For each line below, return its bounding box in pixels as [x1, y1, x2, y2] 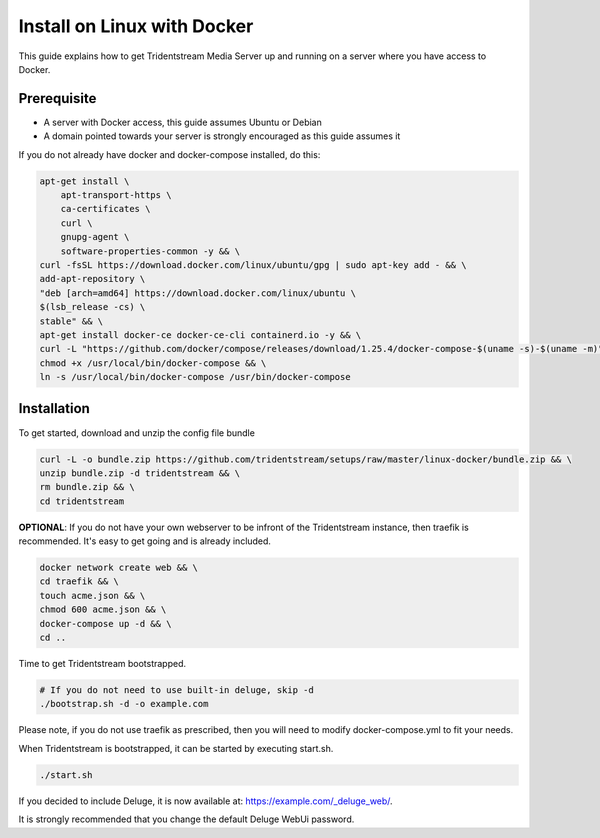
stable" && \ [39, 315, 104, 327]
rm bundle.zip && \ [39, 481, 135, 493]
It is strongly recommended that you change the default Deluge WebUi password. [18, 813, 355, 825]
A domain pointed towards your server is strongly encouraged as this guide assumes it [43, 130, 401, 142]
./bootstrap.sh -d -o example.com [39, 698, 209, 710]
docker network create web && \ [39, 562, 199, 574]
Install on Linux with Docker [18, 15, 254, 37]
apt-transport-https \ [60, 190, 172, 200]
